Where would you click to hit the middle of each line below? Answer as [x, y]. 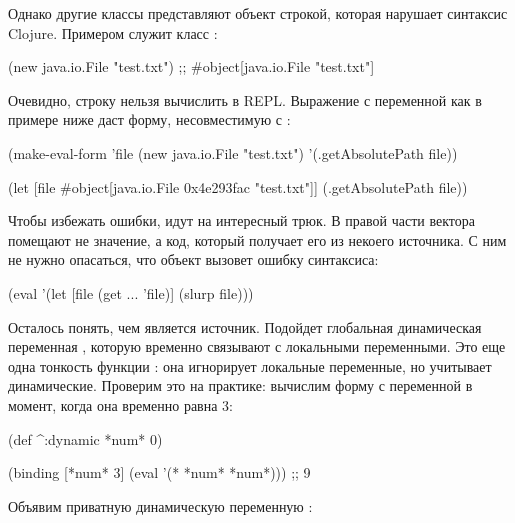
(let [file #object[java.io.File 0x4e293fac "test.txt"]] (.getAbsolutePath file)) [238, 186]
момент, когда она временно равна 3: [120, 404]
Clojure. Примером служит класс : [113, 32]
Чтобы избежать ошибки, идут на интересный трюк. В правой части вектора [241, 220]
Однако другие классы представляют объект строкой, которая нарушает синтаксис [258, 13]
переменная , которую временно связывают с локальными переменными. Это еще [257, 346]
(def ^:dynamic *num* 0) [85, 438]
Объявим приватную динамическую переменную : [160, 505]
